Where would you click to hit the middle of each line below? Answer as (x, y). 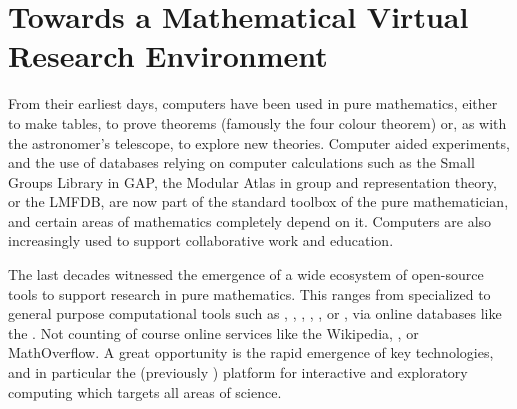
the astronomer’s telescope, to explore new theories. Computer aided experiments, (259, 142)
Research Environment (168, 55)
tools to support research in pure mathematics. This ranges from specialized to (249, 293)
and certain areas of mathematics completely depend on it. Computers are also (250, 220)
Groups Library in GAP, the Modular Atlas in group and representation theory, (252, 181)
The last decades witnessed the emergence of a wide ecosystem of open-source (246, 274)
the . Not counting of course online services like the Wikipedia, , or (213, 332)
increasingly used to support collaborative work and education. (201, 240)
